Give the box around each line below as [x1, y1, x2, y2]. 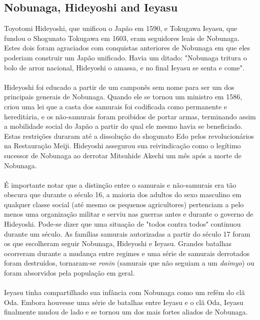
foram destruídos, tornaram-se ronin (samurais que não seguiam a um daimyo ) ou [4, 258, 254, 268]
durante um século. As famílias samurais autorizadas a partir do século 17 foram [4, 228, 250, 239]
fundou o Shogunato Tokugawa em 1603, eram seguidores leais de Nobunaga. [4, 32, 239, 43]
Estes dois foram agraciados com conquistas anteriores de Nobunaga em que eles [4, 42, 250, 53]
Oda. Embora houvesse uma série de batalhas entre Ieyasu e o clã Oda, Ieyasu [4, 297, 243, 307]
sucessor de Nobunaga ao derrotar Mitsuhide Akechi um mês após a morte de [4, 150, 241, 160]
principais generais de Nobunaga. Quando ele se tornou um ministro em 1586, [4, 91, 242, 102]
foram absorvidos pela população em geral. [4, 268, 135, 278]
